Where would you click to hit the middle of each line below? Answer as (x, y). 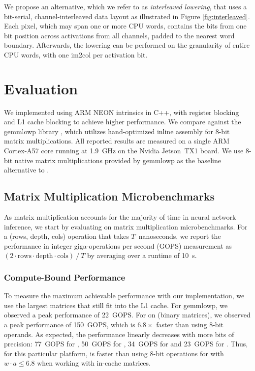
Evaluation (41, 88)
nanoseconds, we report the (180, 236)
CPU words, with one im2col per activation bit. (76, 54)
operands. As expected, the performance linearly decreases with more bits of (119, 334)
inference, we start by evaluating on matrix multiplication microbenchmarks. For (126, 226)
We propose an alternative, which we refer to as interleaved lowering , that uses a (126, 6)
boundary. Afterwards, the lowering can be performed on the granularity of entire (127, 45)
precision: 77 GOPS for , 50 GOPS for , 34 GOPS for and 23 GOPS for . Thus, (126, 344)
